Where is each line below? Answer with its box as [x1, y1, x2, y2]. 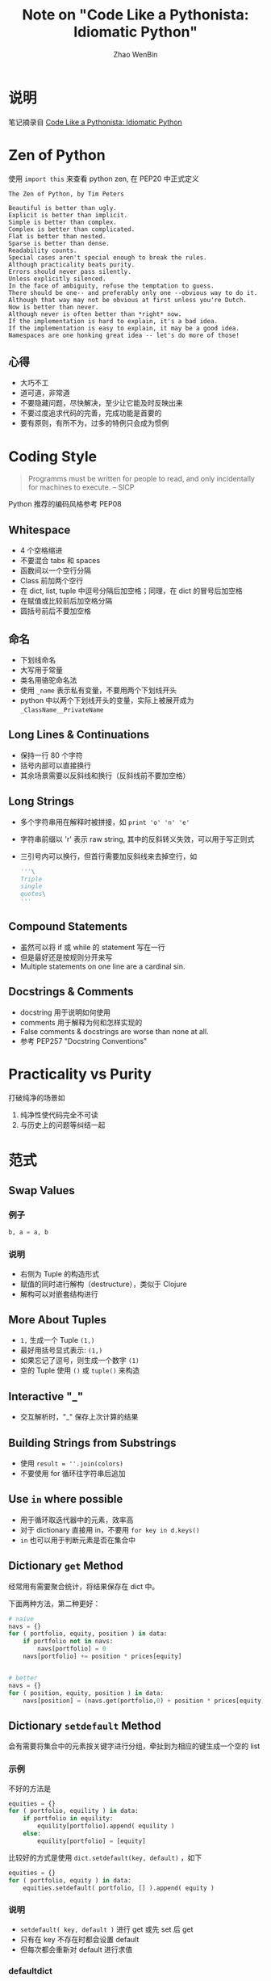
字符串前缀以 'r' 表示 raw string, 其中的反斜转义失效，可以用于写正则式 [19, 834, 255, 843]
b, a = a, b [8, 1228, 48, 1237]
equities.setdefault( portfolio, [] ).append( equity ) [23, 1884, 215, 1892]
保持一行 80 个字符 [19, 750, 83, 760]
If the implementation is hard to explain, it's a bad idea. [8, 317, 219, 325]
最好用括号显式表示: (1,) [19, 1345, 103, 1355]
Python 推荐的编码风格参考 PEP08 [8, 499, 123, 509]
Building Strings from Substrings [8, 1436, 177, 1449]
